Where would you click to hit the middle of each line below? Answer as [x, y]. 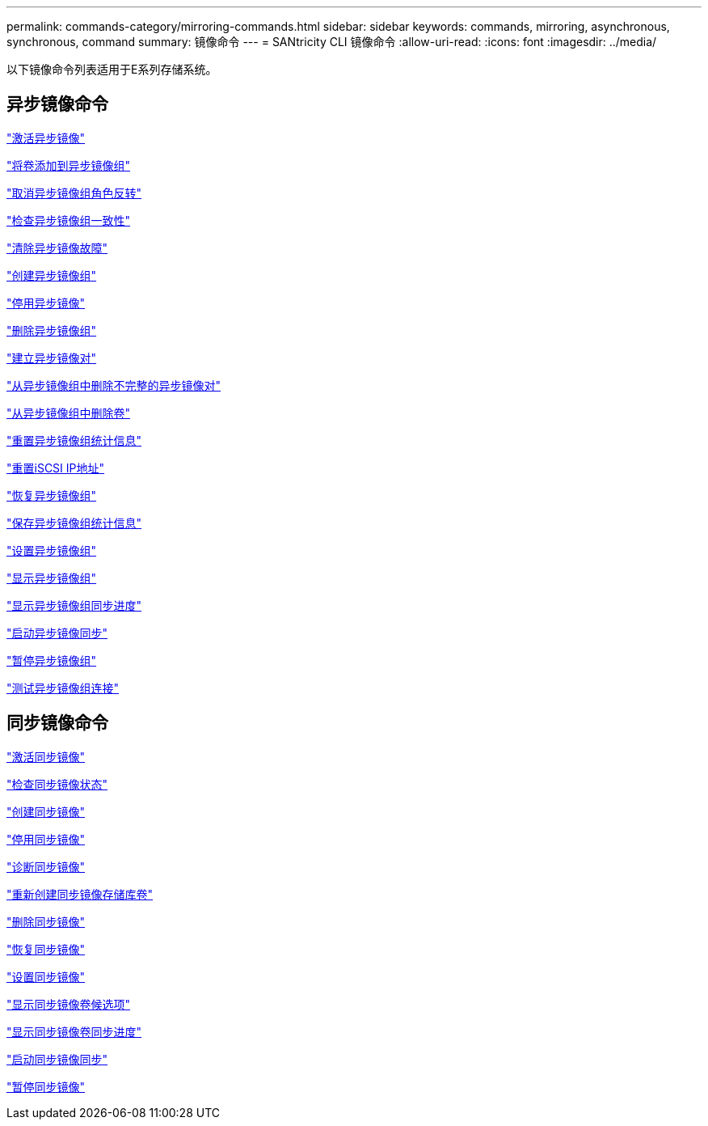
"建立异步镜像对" [52, 358]
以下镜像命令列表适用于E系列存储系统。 [112, 69]
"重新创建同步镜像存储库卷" [80, 894]
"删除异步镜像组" [52, 330]
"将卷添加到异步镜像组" [69, 165]
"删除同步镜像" [46, 921]
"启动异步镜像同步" [57, 633]
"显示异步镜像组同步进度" [74, 605]
